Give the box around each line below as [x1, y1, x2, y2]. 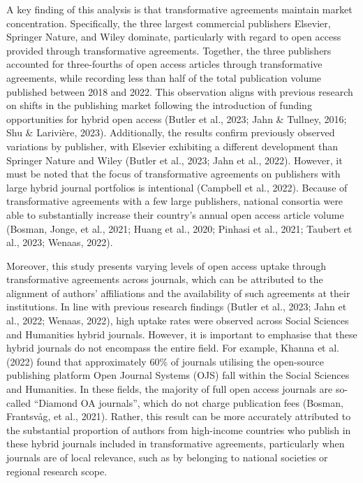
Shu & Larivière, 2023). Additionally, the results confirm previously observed [6, 125, 335, 140]
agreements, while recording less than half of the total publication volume [6, 70, 322, 85]
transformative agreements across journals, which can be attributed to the [6, 272, 323, 287]
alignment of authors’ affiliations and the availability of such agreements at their [6, 285, 350, 300]
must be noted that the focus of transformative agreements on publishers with [6, 166, 341, 181]
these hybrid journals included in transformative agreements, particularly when [6, 436, 345, 451]
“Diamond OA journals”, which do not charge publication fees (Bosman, [34, 395, 343, 410]
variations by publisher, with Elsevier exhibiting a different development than [6, 138, 339, 153]
